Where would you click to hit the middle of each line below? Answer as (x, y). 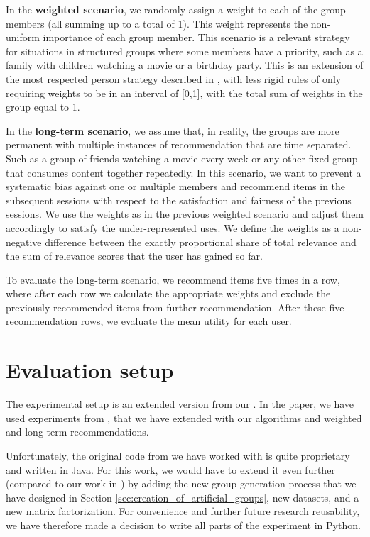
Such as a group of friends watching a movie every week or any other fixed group (182, 158)
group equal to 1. (43, 107)
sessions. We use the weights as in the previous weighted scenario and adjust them (185, 214)
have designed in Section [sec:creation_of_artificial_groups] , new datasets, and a (183, 497)
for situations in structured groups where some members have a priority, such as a (184, 51)
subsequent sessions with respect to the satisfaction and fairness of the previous (179, 200)
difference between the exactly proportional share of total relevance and (201, 242)
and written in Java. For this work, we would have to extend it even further (170, 469)
